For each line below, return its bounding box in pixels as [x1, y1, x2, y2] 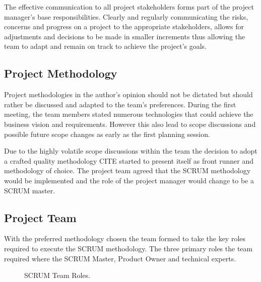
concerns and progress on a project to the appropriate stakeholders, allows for [4, 21, 244, 32]
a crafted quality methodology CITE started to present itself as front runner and [4, 155, 254, 166]
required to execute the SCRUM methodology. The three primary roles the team [4, 243, 253, 253]
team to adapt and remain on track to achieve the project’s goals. [4, 41, 207, 51]
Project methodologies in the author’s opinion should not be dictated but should [4, 89, 253, 100]
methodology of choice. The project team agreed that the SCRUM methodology [4, 165, 251, 176]
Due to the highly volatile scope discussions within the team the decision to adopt [4, 146, 257, 156]
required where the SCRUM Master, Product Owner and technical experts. [4, 253, 236, 263]
